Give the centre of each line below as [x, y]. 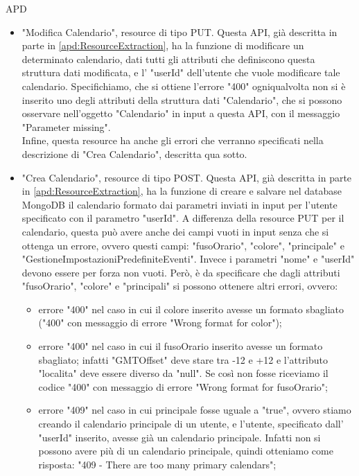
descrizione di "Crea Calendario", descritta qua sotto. [134, 153]
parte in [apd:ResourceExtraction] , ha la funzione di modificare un [163, 45]
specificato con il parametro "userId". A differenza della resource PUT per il [183, 218]
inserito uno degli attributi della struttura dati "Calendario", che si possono [182, 99]
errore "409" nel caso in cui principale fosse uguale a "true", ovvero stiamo [195, 410]
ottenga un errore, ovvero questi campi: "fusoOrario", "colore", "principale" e [183, 245]
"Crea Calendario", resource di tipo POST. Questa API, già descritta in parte [187, 177]
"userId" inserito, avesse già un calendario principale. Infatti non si [179, 437]
